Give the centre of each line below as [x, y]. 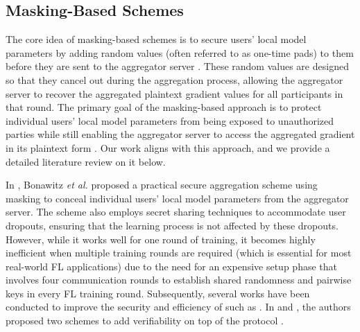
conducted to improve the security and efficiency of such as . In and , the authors [178, 307]
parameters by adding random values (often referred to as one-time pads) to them [180, 52]
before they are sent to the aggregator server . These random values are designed [177, 66]
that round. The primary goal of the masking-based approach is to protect [164, 107]
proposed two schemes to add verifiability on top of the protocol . [145, 321]
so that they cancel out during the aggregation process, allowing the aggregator [174, 79]
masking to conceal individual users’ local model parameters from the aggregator [177, 198]
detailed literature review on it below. [86, 161]
